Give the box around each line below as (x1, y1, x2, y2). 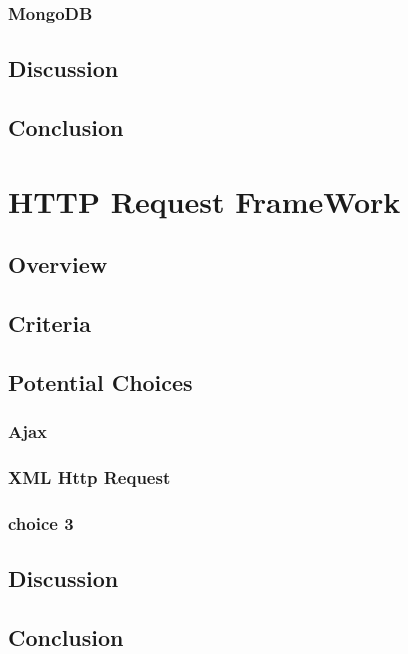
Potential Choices (8, 366, 193, 397)
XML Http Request (8, 464, 171, 489)
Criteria (8, 307, 91, 338)
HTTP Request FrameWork (8, 180, 401, 221)
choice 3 (8, 510, 74, 535)
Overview (8, 249, 108, 280)
